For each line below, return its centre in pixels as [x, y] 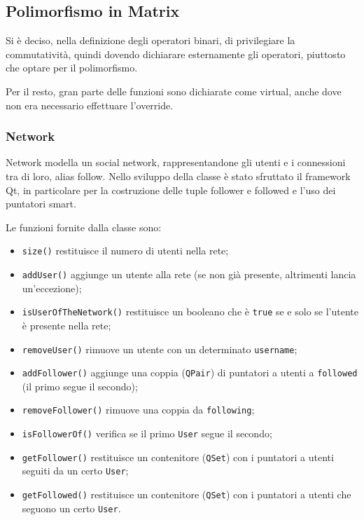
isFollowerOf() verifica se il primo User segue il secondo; [147, 433]
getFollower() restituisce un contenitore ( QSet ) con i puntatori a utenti [178, 457]
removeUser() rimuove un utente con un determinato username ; [160, 349]
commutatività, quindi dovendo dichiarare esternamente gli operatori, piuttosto [176, 54]
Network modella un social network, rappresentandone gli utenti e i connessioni [176, 162]
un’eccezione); [52, 288]
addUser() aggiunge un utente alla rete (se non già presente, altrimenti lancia [189, 274]
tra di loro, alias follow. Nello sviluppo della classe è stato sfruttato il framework [178, 176]
